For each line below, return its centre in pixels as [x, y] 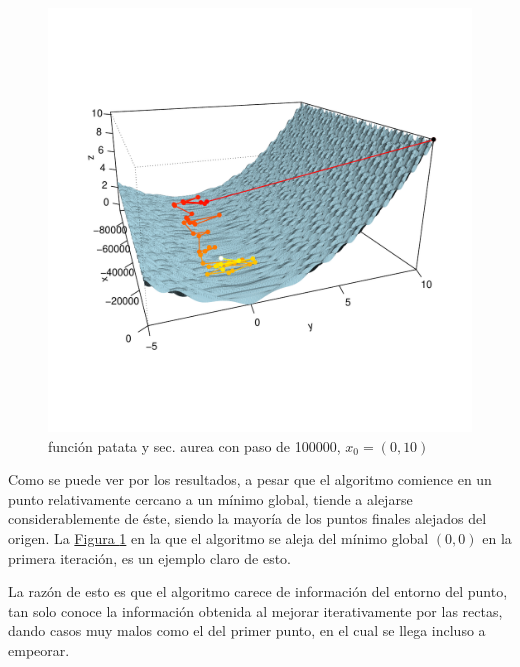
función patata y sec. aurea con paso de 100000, [194, 445]
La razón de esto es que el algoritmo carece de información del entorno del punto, [258, 591]
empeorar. [39, 649]
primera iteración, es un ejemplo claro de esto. [150, 557]
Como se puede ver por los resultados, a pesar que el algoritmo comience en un [250, 479]
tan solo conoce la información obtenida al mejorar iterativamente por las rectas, [255, 610]
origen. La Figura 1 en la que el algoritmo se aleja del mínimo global [218, 537]
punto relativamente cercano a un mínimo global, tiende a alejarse [210, 498]
